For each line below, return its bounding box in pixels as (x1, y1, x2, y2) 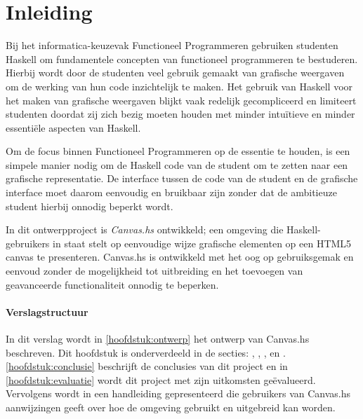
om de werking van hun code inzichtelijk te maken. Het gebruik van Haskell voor (6, 78, 353, 93)
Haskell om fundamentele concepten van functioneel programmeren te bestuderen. (6, 51, 358, 66)
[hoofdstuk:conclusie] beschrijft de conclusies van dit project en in (6, 359, 288, 373)
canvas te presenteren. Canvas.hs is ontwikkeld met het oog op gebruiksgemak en (6, 249, 354, 264)
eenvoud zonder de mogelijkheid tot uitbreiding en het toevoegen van (6, 263, 303, 278)
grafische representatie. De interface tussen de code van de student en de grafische (6, 171, 358, 186)
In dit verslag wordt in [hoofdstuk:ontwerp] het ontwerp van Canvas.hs (6, 331, 310, 346)
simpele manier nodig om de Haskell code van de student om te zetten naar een (6, 157, 348, 172)
